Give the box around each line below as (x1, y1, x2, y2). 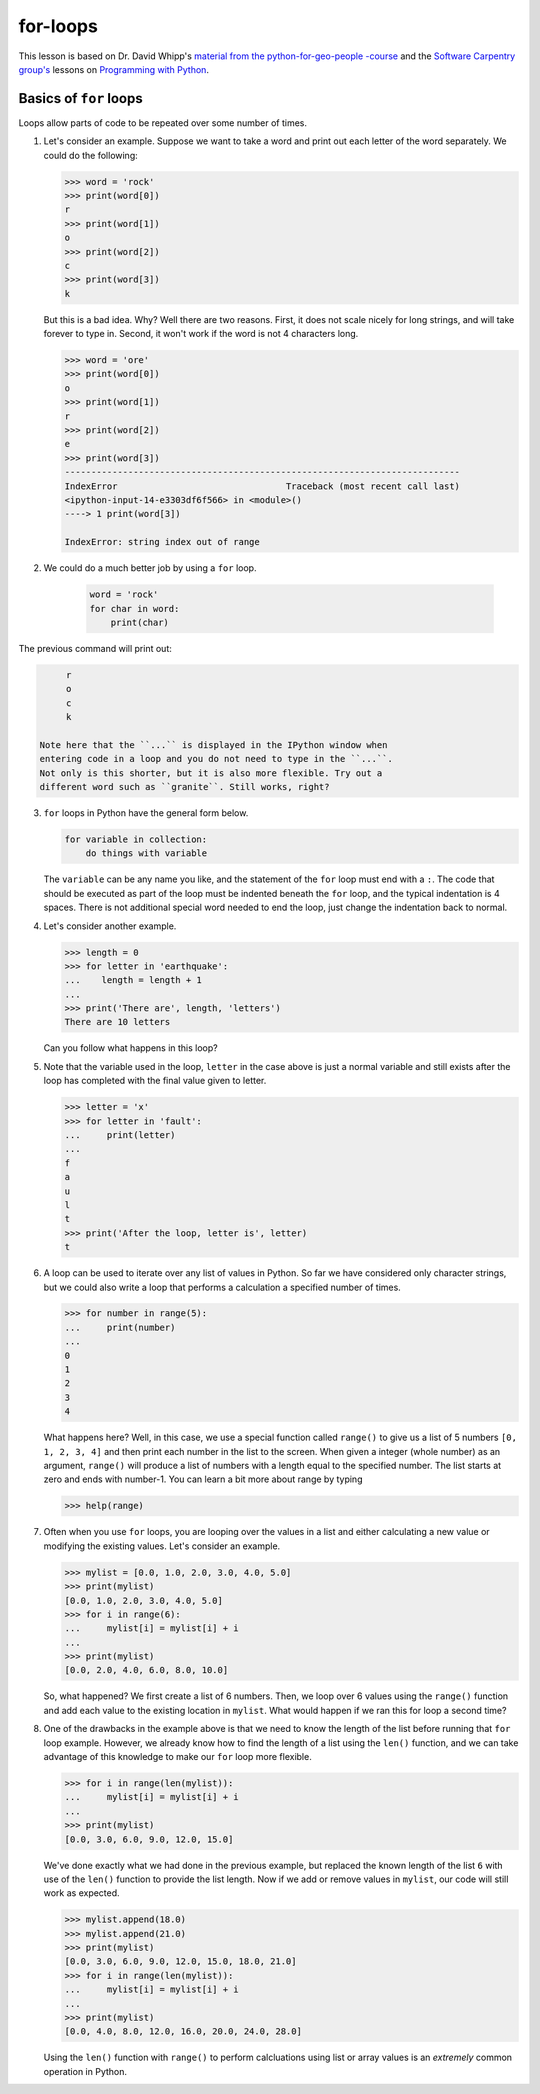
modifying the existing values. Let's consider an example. (43, 1540, 281, 1552)
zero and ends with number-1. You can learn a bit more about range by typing (43, 1473, 363, 1485)
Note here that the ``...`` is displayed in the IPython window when (39, 739, 388, 750)
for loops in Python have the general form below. (43, 807, 249, 819)
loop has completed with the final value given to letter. (43, 1075, 267, 1087)
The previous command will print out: (18, 642, 172, 654)
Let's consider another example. (43, 920, 177, 932)
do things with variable (85, 848, 208, 859)
